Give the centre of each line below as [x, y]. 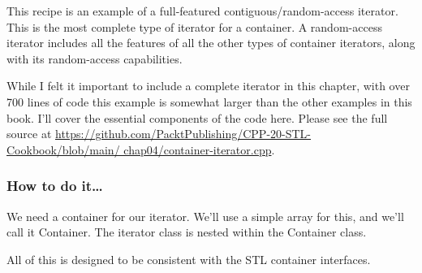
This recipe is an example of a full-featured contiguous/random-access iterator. [202, 11]
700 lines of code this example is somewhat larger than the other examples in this [209, 101]
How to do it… [55, 186]
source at [29, 134]
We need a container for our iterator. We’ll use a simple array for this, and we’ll [205, 216]
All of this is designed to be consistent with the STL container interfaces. [189, 259]
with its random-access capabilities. [95, 58]
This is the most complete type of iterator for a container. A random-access [194, 26]
